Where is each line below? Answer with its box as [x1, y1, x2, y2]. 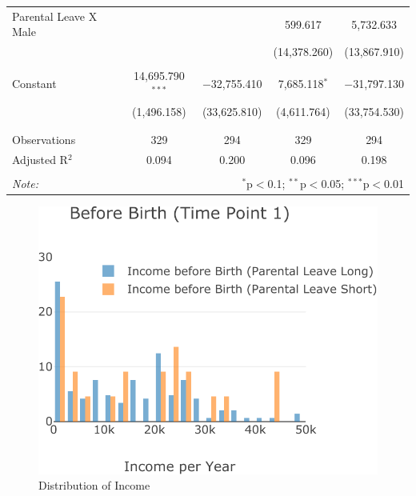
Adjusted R [12, 150, 68, 167]
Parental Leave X [12, 7, 98, 24]
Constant [12, 75, 57, 92]
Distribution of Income [38, 477, 150, 494]
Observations [12, 131, 76, 148]
